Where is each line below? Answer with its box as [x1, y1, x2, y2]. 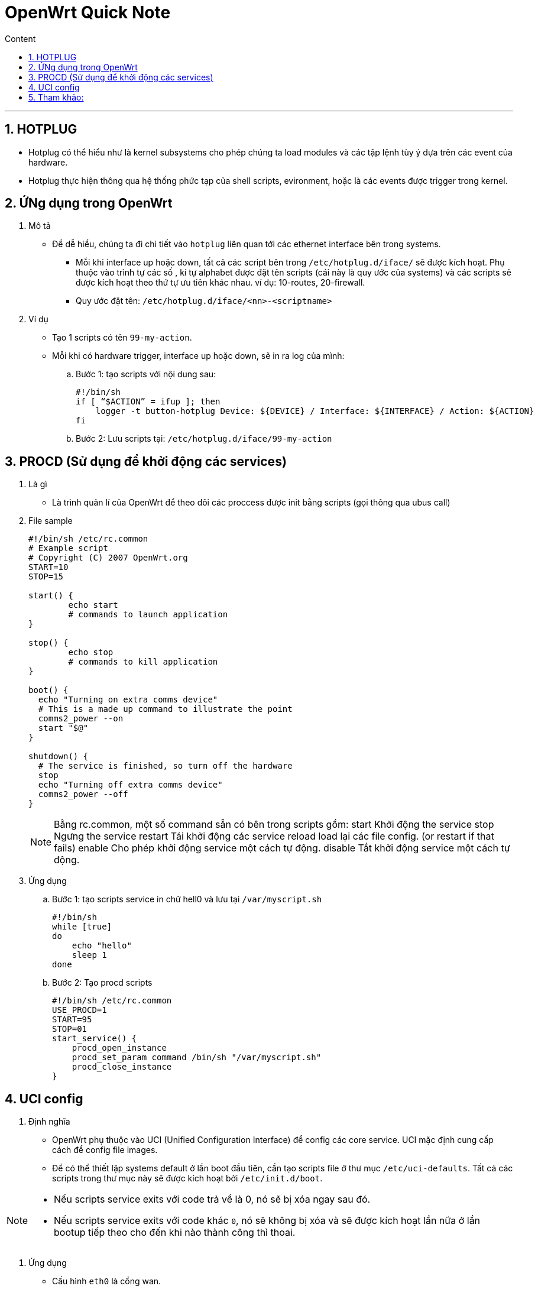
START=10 [28, 562, 69, 572]
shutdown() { [28, 752, 89, 762]
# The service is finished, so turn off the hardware [38, 761, 293, 771]
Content [5, 33, 36, 44]
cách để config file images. [52, 1145, 158, 1155]
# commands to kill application [68, 657, 218, 667]
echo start [68, 600, 118, 610]
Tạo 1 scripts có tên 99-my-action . [52, 332, 192, 343]
